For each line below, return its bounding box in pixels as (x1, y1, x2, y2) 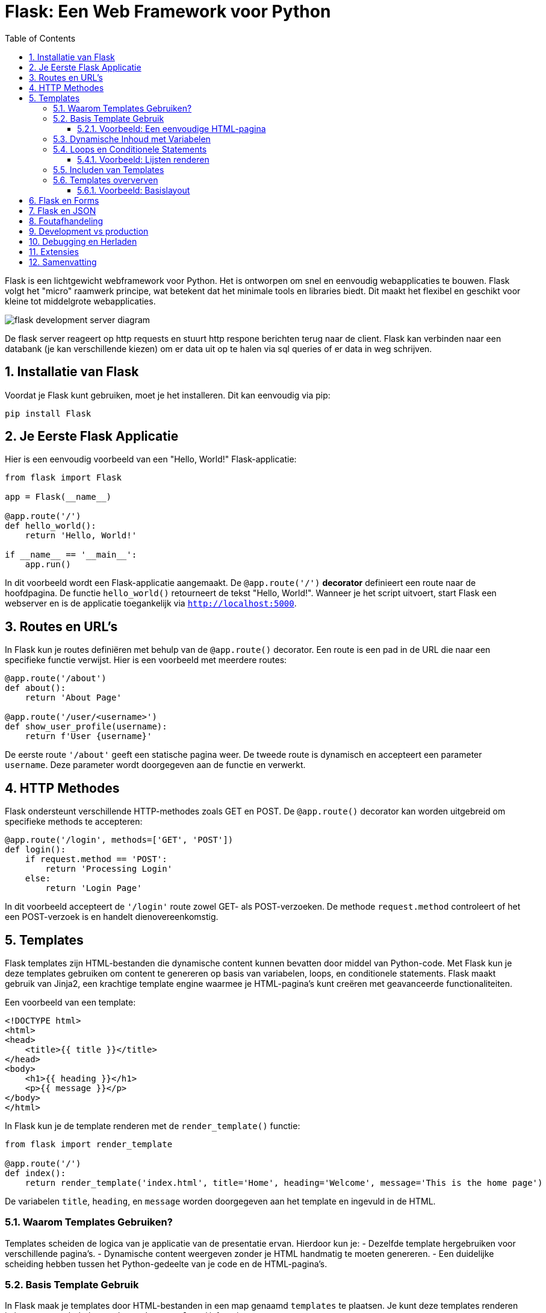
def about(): (5, 683, 66, 693)
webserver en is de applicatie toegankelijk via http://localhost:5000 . (5, 598, 297, 609)
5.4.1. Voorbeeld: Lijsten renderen (77, 154, 209, 165)
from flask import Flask (5, 473, 122, 483)
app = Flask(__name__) (5, 492, 112, 502)
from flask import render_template (5, 1139, 173, 1149)
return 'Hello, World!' (25, 531, 137, 541)
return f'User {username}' (25, 731, 152, 742)
